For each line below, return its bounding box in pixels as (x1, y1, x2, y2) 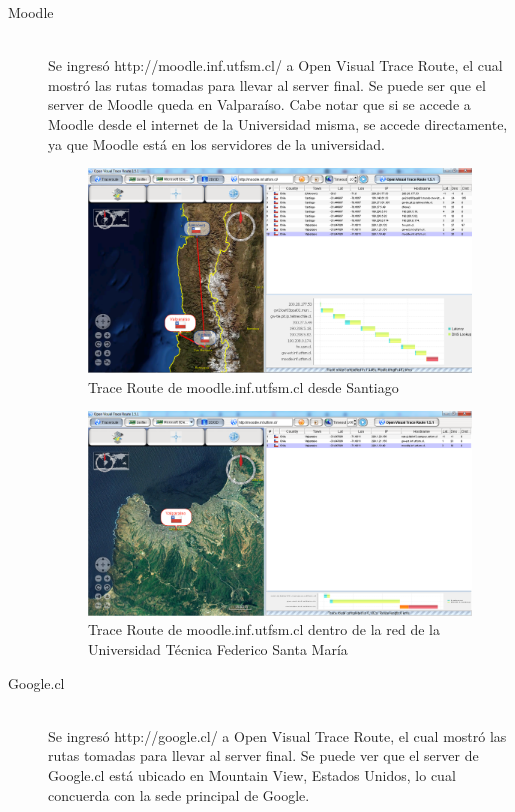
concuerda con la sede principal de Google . (48, 784, 310, 805)
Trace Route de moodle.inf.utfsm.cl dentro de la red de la (88, 619, 440, 640)
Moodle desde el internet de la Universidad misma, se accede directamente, (48, 113, 508, 134)
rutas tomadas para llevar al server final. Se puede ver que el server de (48, 745, 479, 766)
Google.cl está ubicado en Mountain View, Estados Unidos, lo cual (48, 765, 456, 785)
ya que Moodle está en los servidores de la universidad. (48, 133, 385, 154)
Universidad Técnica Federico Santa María (88, 639, 348, 660)
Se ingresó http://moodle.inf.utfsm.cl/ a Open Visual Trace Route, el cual (48, 55, 503, 76)
